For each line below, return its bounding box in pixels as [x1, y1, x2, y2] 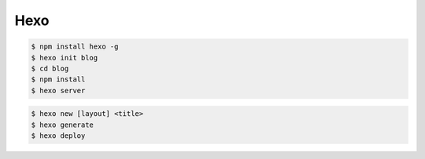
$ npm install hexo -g [31, 42, 119, 51]
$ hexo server [31, 86, 86, 95]
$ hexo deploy [31, 132, 86, 140]
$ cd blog [31, 63, 69, 73]
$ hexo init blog [31, 53, 98, 62]
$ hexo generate [31, 120, 94, 129]
